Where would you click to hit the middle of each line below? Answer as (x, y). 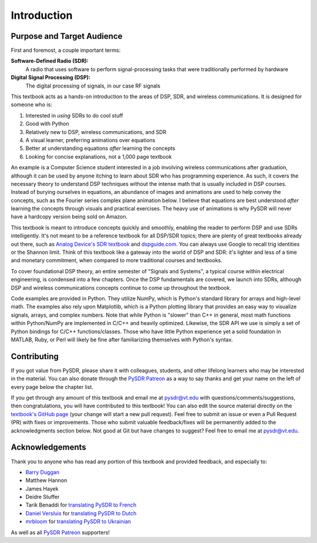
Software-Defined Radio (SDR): (50, 61)
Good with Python (47, 124)
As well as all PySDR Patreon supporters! (60, 532)
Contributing (35, 356)
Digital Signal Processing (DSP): (51, 78)
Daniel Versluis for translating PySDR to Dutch (81, 513)
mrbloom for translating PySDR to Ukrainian (78, 522)
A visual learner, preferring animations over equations (90, 140)
